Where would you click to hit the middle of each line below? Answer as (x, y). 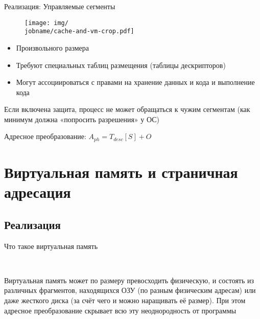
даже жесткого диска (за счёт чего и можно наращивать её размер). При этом (125, 300)
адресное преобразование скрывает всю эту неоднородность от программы (120, 310)
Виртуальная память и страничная (121, 172)
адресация (38, 192)
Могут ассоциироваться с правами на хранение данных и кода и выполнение (135, 82)
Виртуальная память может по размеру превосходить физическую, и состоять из (129, 280)
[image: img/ (46, 23)
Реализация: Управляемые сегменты (60, 6)
